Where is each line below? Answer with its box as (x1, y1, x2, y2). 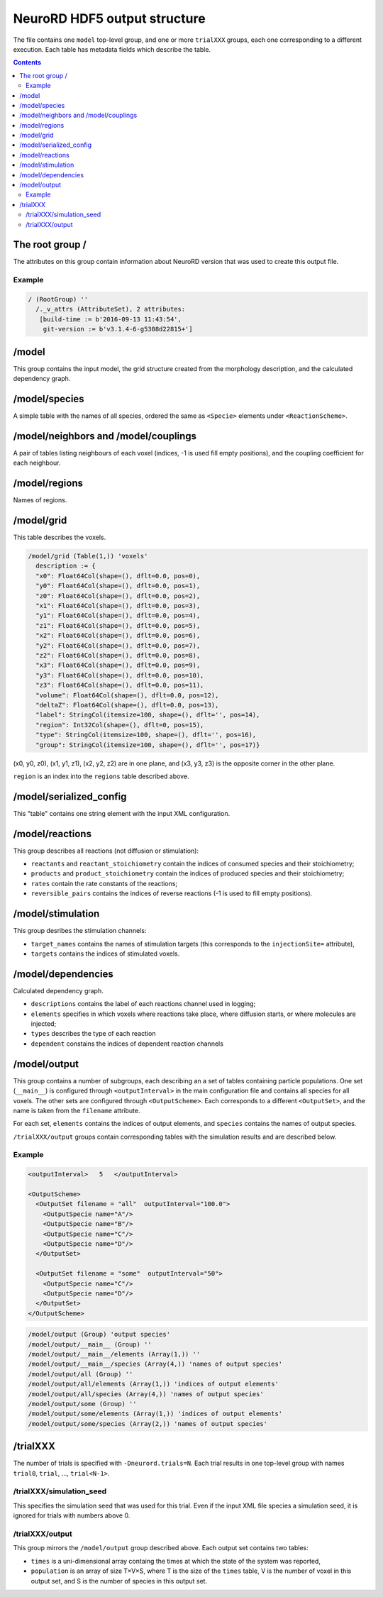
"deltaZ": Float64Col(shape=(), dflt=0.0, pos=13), (35, 701, 219, 709)
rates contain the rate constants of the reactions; (30, 879, 178, 888)
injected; (30, 1019, 57, 1028)
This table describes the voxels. (13, 533, 106, 542)
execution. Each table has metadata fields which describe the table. (13, 45, 211, 53)
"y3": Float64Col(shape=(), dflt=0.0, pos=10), (35, 671, 204, 679)
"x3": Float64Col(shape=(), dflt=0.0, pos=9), (35, 661, 201, 670)
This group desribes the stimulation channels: (13, 927, 147, 935)
